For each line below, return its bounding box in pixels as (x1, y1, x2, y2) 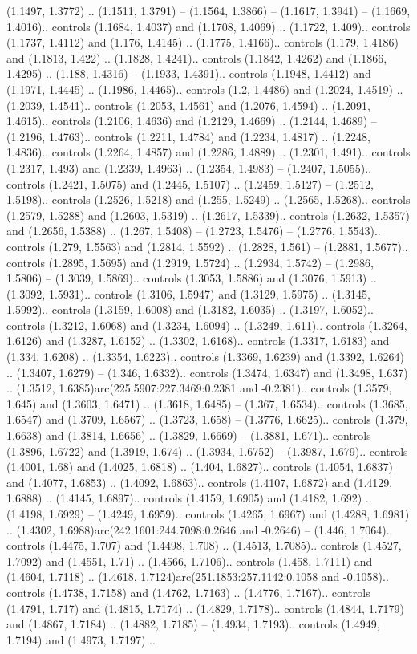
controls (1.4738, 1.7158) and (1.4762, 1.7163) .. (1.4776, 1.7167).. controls (6, 583, 370, 600)
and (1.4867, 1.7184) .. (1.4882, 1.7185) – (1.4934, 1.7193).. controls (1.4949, (6, 615, 380, 632)
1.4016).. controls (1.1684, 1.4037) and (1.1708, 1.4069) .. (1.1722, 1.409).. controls (6, 18, 411, 35)
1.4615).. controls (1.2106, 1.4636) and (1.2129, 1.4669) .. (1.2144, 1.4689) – (6, 112, 377, 129)
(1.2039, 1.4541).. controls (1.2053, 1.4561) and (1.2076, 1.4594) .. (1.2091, (6, 96, 370, 113)
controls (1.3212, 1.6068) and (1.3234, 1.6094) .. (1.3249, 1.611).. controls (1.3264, (6, 316, 407, 333)
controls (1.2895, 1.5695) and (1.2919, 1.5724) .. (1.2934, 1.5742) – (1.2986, (6, 254, 374, 270)
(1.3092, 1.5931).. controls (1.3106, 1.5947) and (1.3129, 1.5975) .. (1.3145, (6, 285, 370, 302)
